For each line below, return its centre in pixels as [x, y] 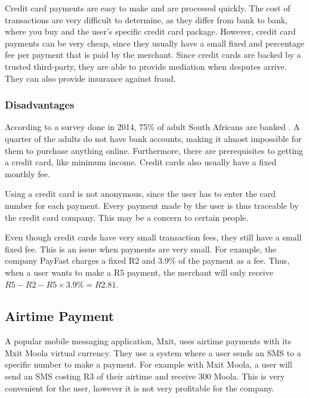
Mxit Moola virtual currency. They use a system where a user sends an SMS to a [153, 352]
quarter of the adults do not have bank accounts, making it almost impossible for [153, 138]
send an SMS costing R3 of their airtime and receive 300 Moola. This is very [145, 376]
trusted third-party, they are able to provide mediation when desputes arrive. [146, 66]
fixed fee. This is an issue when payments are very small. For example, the [141, 249]
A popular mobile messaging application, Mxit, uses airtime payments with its [148, 341]
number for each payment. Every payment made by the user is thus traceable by [152, 205]
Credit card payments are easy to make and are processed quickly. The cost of [148, 8]
